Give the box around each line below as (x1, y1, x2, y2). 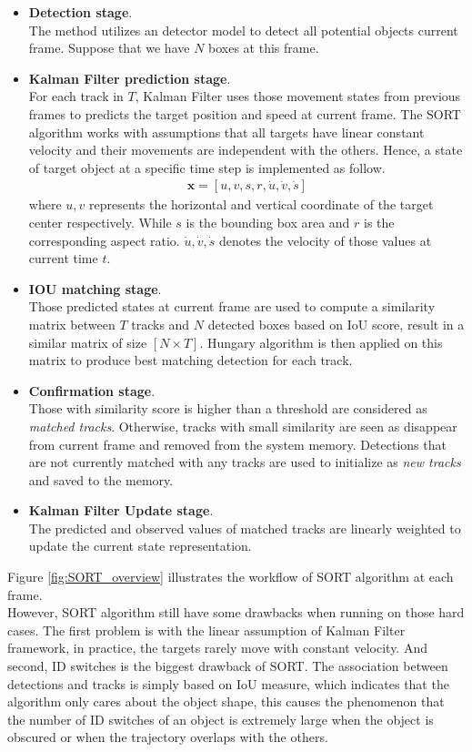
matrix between (28, 314, 115, 333)
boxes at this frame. (208, 38, 319, 57)
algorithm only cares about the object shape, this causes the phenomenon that (7, 692, 445, 711)
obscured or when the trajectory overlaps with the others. (7, 727, 328, 747)
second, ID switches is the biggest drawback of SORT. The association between (7, 656, 448, 676)
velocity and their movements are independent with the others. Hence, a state (28, 140, 463, 159)
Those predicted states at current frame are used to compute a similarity (28, 297, 436, 316)
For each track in (28, 86, 124, 106)
